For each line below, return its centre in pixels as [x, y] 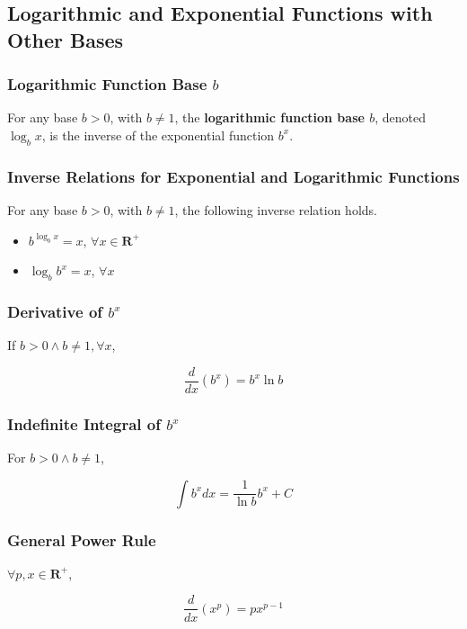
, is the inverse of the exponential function [158, 135]
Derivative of [55, 311]
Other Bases [66, 39]
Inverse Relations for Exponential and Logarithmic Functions [233, 176]
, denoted [401, 117]
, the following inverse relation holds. [276, 210]
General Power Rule [82, 539]
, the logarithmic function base [269, 117]
